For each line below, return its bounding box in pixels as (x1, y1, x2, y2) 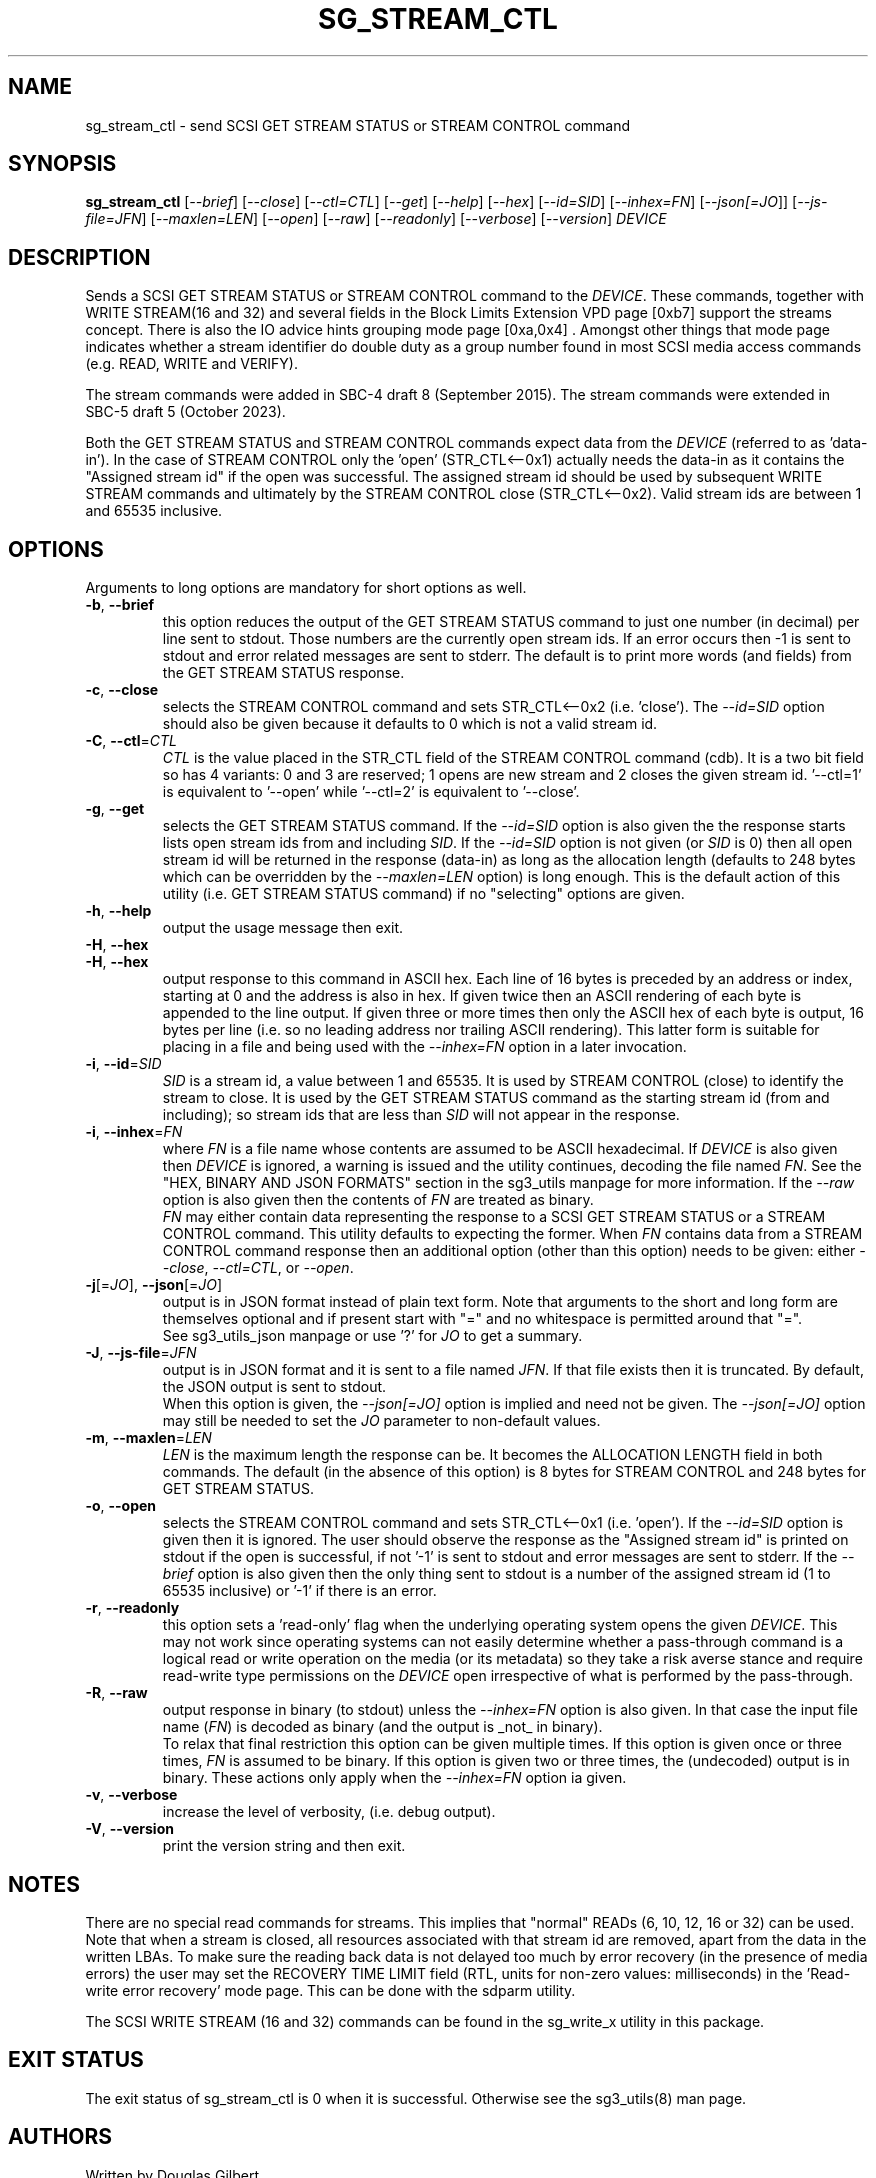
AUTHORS (8, 2124, 113, 2150)
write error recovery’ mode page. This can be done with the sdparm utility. (85, 1981, 576, 1999)
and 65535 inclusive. (85, 502, 223, 520)
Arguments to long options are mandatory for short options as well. (85, 579, 527, 597)
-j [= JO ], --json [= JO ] (85, 1276, 223, 1294)
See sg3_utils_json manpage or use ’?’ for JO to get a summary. (162, 1327, 583, 1345)
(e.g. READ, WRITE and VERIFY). (85, 355, 298, 373)
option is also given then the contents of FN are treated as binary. (162, 1191, 594, 1209)
